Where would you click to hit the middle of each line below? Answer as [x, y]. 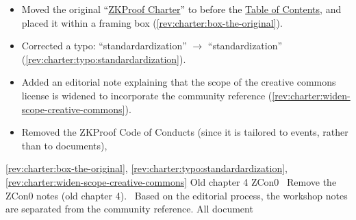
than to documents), [64, 145]
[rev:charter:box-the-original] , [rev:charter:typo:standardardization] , [147, 168]
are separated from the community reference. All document [129, 209]
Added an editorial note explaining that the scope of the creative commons [179, 82]
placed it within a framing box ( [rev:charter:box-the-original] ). [152, 22]
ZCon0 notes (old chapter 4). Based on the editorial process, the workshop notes [177, 195]
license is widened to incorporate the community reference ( [147, 95]
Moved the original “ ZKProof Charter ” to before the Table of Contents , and [181, 9]
